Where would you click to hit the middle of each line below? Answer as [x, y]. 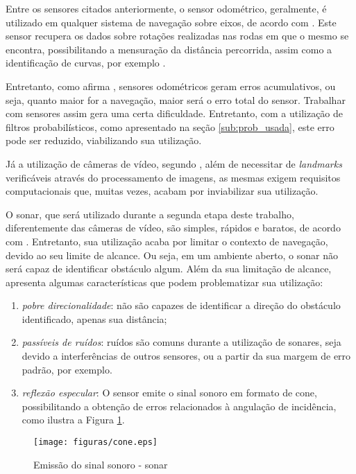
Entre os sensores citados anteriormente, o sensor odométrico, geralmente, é [166, 8]
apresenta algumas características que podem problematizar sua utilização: [164, 282]
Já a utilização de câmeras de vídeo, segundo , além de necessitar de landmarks [174, 163]
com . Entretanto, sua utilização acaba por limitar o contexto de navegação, [167, 241]
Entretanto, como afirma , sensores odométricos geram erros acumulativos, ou [171, 86]
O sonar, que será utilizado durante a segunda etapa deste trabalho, [150, 214]
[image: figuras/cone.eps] [95, 442]
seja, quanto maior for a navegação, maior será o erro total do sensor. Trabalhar [176, 99]
